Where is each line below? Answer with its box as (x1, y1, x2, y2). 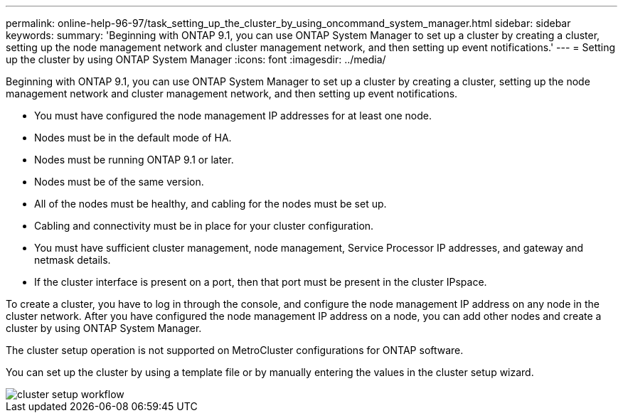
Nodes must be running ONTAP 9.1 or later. (34, 154, 234, 166)
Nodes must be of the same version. (34, 176, 204, 188)
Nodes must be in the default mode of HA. (34, 132, 232, 144)
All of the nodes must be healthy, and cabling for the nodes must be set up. (34, 198, 387, 210)
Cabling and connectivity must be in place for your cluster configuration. (34, 220, 374, 232)
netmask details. (34, 254, 111, 266)
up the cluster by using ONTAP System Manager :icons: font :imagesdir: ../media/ (6, 53, 386, 65)
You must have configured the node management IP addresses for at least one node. (34, 109, 432, 122)
